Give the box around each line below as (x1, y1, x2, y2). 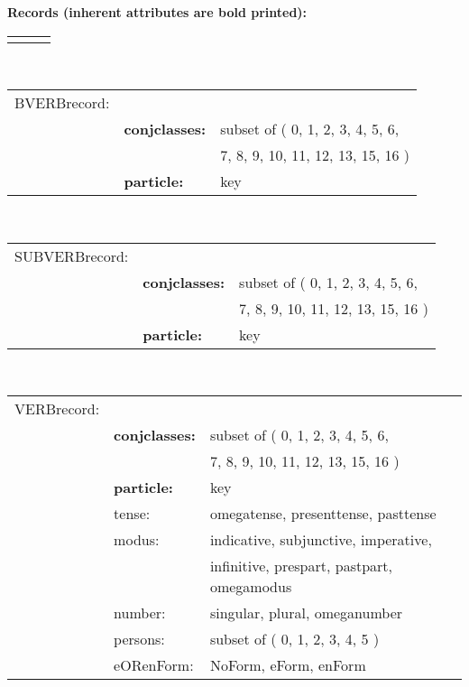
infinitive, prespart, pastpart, (209, 555, 393, 577)
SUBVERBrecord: (14, 245, 129, 266)
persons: (114, 628, 165, 650)
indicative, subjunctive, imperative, (209, 529, 432, 551)
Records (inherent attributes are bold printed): (7, 3, 308, 21)
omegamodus (209, 576, 292, 598)
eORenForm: (114, 655, 194, 676)
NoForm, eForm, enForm (209, 655, 366, 676)
